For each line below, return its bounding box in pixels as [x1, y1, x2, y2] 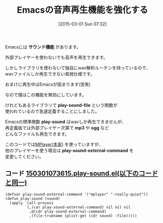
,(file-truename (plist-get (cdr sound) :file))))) [29, 213, 137, 218]
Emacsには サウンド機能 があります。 [5, 44, 81, 50]
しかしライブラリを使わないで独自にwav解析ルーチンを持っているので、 [5, 65, 151, 71]
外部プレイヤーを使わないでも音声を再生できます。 [5, 54, 108, 60]
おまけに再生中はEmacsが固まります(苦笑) [5, 81, 91, 87]
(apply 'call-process [9, 200, 54, 205]
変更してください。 [5, 153, 44, 159]
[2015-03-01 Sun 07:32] [58, 21, 107, 27]
